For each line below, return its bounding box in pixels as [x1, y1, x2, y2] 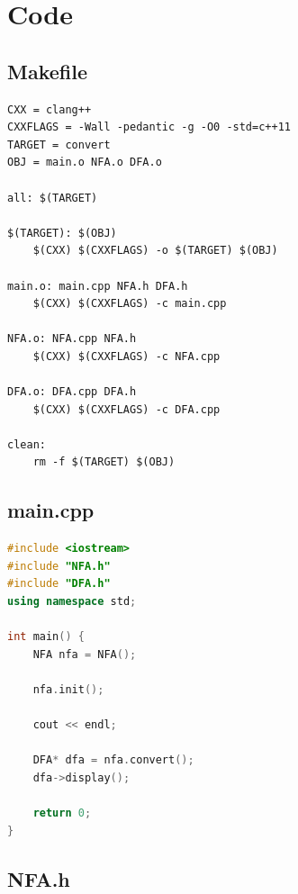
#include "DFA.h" [7, 577, 111, 591]
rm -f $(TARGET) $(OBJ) [32, 456, 176, 469]
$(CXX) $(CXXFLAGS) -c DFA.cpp [32, 402, 221, 416]
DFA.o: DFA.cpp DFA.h [7, 385, 137, 399]
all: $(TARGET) [7, 191, 98, 204]
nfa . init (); [32, 683, 104, 696]
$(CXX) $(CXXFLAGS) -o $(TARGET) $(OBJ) [32, 244, 278, 257]
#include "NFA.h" [7, 559, 111, 573]
